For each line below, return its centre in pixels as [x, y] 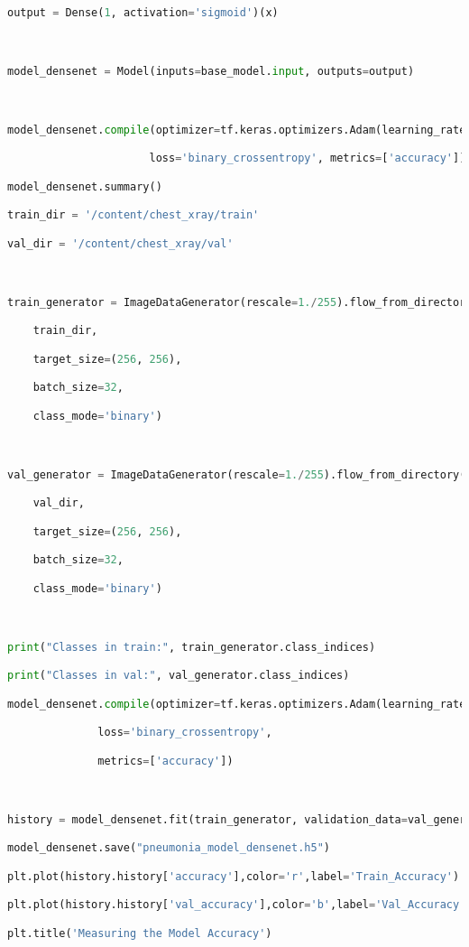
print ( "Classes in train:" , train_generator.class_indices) [192, 647]
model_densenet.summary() [85, 186]
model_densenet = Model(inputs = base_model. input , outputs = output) [211, 71]
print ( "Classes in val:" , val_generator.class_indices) [179, 676]
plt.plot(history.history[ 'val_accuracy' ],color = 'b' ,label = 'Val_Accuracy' [237, 905]
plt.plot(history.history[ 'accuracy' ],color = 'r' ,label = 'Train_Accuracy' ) [234, 876]
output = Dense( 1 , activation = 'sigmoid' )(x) [143, 13]
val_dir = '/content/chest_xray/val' [120, 243]
